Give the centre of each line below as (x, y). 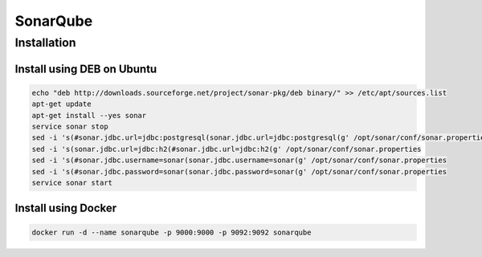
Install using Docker (66, 208)
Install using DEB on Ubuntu (86, 69)
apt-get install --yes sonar (89, 115)
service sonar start (72, 182)
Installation (45, 43)
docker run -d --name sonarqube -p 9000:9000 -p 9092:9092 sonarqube (172, 232)
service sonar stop (70, 126)
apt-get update (61, 104)
